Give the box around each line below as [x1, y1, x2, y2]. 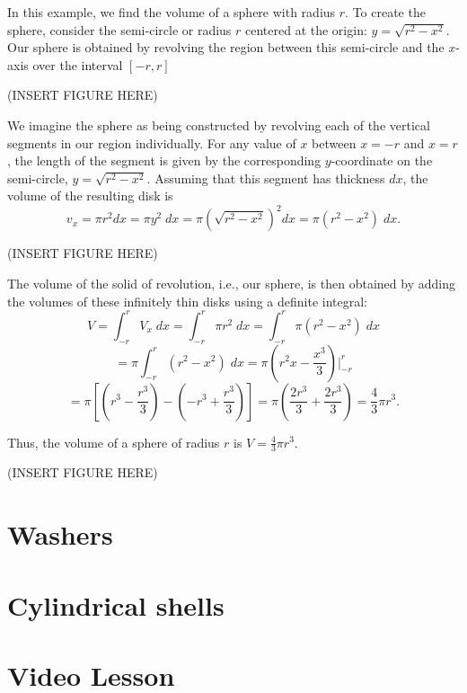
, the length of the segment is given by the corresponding [7, 151, 322, 170]
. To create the [345, 3, 426, 21]
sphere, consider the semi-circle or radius [7, 20, 232, 39]
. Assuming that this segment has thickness [146, 168, 385, 187]
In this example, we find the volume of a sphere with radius [7, 3, 336, 21]
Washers [7, 516, 113, 553]
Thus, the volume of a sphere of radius [7, 432, 220, 451]
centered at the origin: [245, 20, 367, 39]
